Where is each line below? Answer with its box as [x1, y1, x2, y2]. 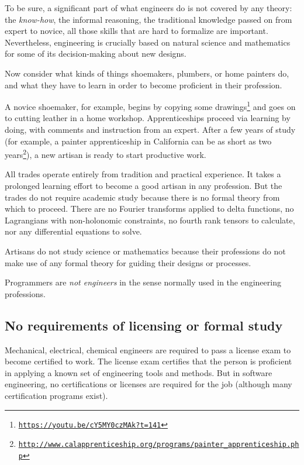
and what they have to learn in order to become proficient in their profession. [5, 78, 282, 91]
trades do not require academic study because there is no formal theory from [5, 191, 280, 203]
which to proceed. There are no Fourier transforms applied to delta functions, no [5, 202, 294, 215]
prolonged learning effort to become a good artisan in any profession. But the [5, 180, 282, 192]
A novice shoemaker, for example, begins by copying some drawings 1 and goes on [5, 99, 296, 112]
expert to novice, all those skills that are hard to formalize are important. [5, 25, 268, 37]
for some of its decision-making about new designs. [5, 47, 186, 60]
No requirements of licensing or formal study [5, 316, 283, 334]
